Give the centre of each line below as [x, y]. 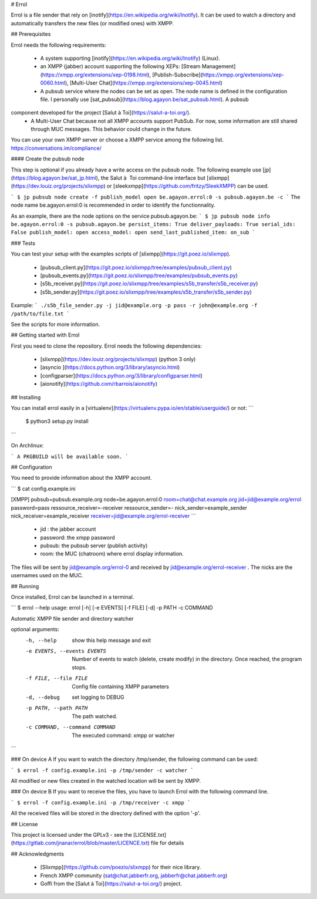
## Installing [26, 397]
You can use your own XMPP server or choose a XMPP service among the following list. [117, 140]
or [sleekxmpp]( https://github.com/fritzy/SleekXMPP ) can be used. [188, 186]
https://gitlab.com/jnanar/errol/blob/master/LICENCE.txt [80, 843]
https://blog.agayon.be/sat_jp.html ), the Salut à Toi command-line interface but [109, 178]
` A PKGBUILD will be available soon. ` [70, 456]
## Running [25, 586]
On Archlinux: [27, 446]
